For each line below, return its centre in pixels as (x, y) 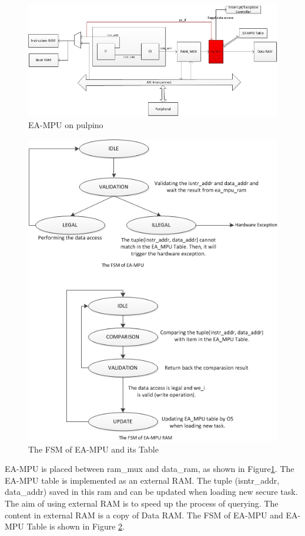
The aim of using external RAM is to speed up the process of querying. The (142, 503)
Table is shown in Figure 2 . (76, 526)
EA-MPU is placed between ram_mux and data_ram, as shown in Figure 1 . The (150, 469)
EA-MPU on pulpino (66, 125)
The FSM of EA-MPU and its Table (93, 449)
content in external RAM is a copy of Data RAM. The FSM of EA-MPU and (144, 515)
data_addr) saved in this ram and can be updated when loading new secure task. (151, 492)
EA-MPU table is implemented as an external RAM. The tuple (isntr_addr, (142, 480)
